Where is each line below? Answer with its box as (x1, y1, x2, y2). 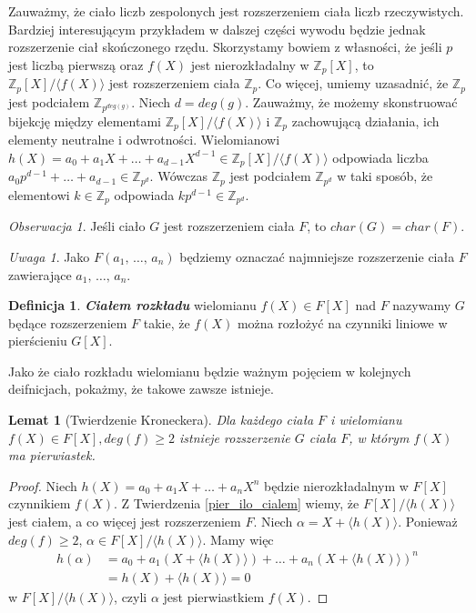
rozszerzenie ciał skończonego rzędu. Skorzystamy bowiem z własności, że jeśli (8, 37, 442, 56)
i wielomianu (330, 410, 402, 429)
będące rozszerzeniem (8, 313, 127, 332)
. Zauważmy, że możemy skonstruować (245, 92, 458, 111)
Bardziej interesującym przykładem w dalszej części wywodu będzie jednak (8, 19, 426, 38)
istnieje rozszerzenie (179, 427, 290, 447)
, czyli (114, 587, 147, 606)
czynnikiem (8, 494, 71, 513)
